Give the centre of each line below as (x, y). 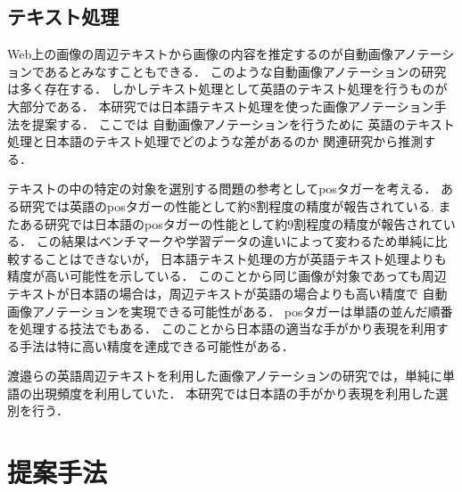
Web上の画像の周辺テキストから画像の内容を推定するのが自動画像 (200, 54)
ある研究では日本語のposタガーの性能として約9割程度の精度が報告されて (231, 223)
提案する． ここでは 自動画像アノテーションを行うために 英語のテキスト (243, 123)
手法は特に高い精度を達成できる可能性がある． (157, 345)
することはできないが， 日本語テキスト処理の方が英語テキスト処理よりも (233, 258)
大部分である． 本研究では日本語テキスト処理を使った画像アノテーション (221, 106)
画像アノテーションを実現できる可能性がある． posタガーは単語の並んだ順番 (230, 311)
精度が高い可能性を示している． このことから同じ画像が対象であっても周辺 (227, 276)
